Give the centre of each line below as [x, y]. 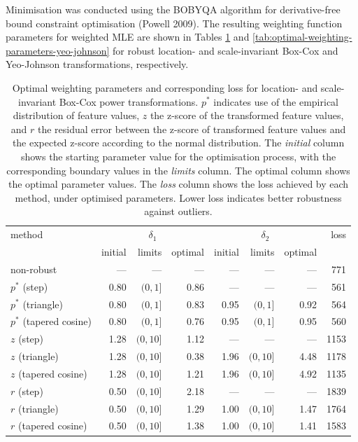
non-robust [34, 269]
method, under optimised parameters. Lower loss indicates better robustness [178, 197]
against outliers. [178, 211]
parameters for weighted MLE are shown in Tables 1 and [128, 37]
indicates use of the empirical [276, 101]
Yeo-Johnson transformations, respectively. [97, 64]
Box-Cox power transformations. [129, 101]
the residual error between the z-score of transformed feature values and [192, 129]
